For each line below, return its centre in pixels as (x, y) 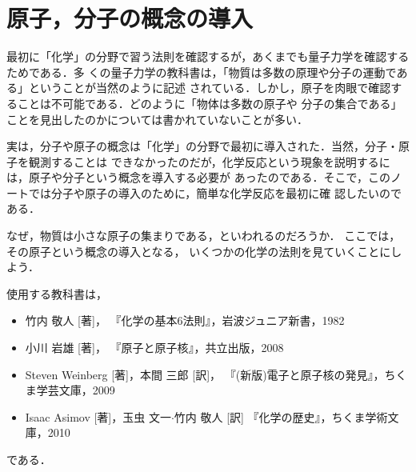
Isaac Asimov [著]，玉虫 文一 (98, 416)
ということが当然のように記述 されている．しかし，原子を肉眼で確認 (210, 88)
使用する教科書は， (57, 293)
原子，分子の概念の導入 (130, 18)
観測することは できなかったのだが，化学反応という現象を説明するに (209, 161)
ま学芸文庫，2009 (70, 390)
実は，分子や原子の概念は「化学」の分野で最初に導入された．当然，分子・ (202, 146)
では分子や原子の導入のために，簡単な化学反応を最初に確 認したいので (215, 192)
